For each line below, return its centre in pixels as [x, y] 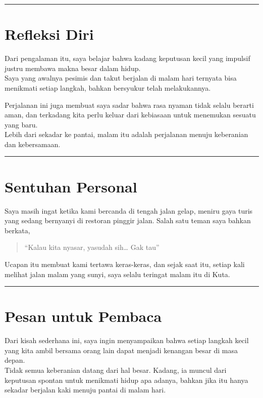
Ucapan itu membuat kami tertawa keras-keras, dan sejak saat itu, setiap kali [125, 264]
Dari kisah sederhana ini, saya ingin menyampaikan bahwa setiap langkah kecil [127, 340]
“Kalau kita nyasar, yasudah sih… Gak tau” [92, 247]
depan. [15, 360]
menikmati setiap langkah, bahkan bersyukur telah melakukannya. [108, 87]
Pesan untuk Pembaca [83, 316]
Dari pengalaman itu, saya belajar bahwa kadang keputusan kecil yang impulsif [127, 58]
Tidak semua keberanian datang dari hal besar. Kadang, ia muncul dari [116, 370]
